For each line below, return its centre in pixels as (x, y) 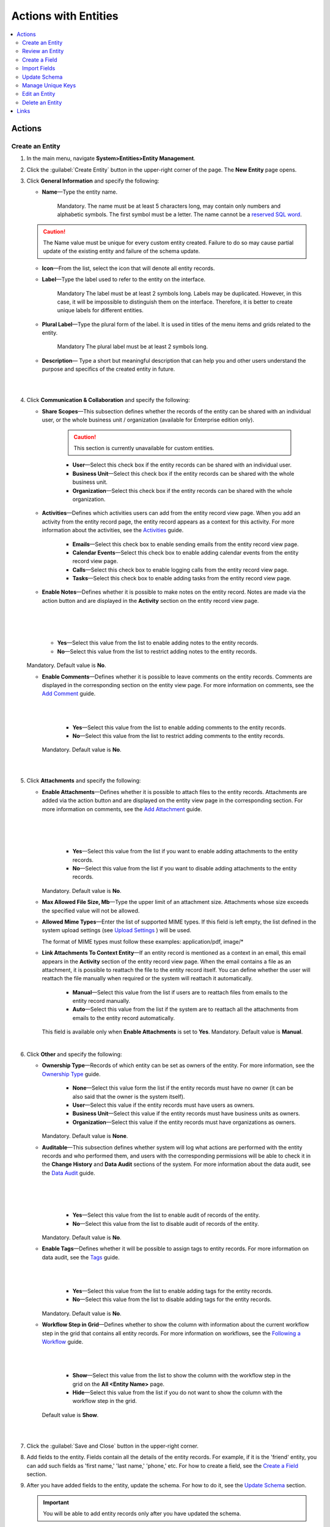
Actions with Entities (65, 16)
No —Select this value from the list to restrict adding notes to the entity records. (157, 651)
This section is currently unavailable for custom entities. (144, 448)
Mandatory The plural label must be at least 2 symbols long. (133, 347)
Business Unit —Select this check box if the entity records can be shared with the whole (183, 473)
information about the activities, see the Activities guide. (113, 530)
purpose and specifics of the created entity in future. (108, 369)
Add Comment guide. (69, 694)
